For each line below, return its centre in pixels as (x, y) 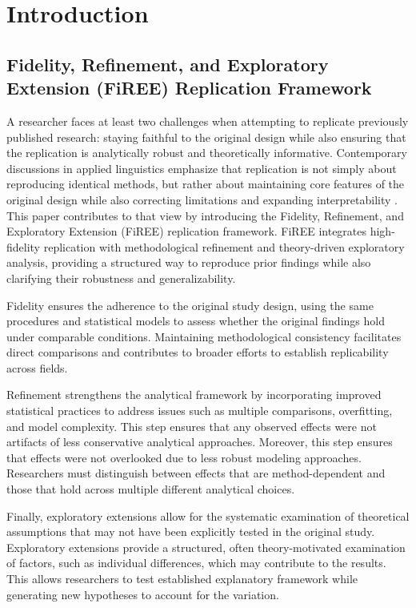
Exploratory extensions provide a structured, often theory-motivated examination (206, 547)
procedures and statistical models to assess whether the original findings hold (196, 321)
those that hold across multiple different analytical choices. (151, 489)
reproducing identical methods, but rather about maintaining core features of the (206, 184)
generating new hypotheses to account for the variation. (143, 594)
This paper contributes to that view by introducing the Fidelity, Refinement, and (205, 215)
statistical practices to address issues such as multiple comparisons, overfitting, (200, 411)
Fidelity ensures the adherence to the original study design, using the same (190, 305)
